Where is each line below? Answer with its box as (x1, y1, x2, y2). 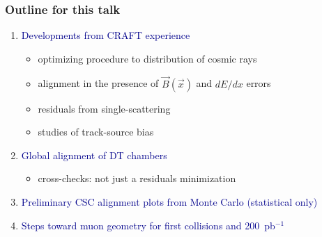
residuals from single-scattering (38, 101, 171, 115)
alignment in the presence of (38, 76, 159, 90)
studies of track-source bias (38, 124, 154, 139)
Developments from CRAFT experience (21, 28, 190, 42)
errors (246, 76, 271, 90)
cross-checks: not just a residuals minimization (38, 171, 236, 186)
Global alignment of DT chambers (21, 147, 167, 162)
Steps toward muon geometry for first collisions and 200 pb (21, 218, 275, 232)
